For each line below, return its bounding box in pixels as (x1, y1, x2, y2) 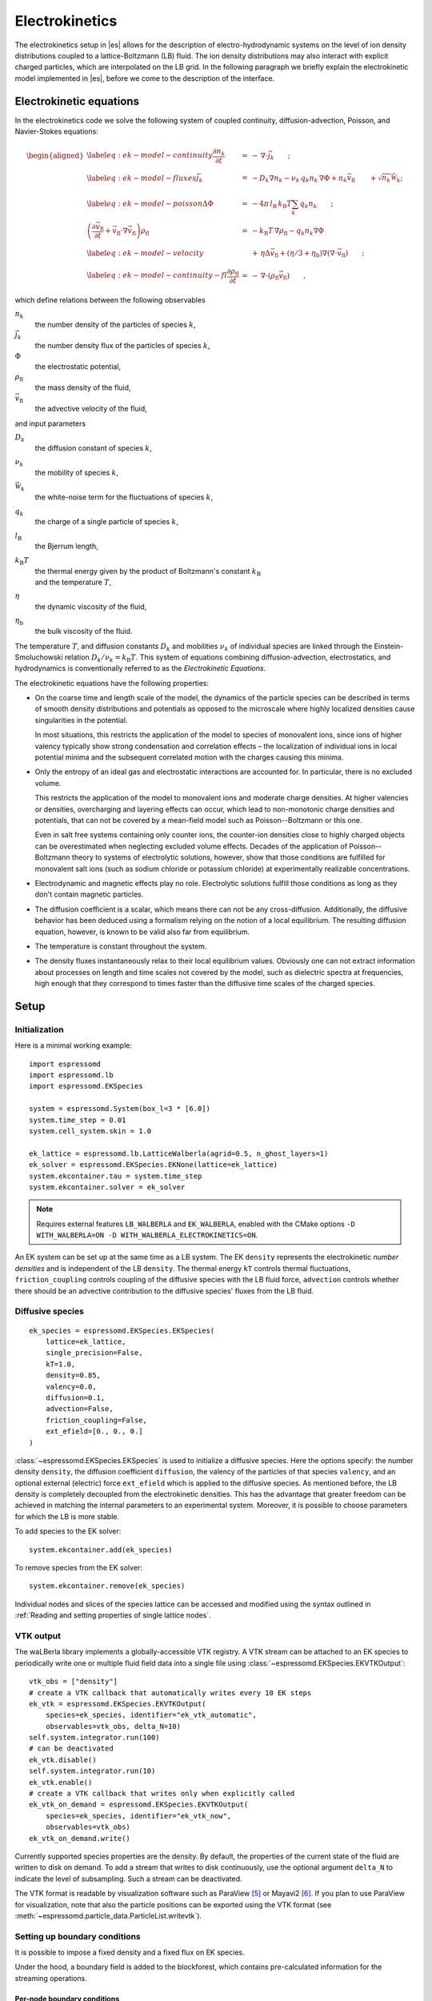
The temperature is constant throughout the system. (34, 941, 207, 951)
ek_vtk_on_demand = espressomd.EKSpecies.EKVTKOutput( (29, 1800, 249, 1809)
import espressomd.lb (29, 1071, 114, 1080)
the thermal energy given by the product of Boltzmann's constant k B (34, 566, 262, 578)
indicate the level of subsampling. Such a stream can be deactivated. (14, 1874, 243, 1883)
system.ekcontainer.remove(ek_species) (29, 1582, 186, 1590)
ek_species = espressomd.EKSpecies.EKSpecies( (29, 1325, 215, 1335)
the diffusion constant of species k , (34, 443, 152, 452)
